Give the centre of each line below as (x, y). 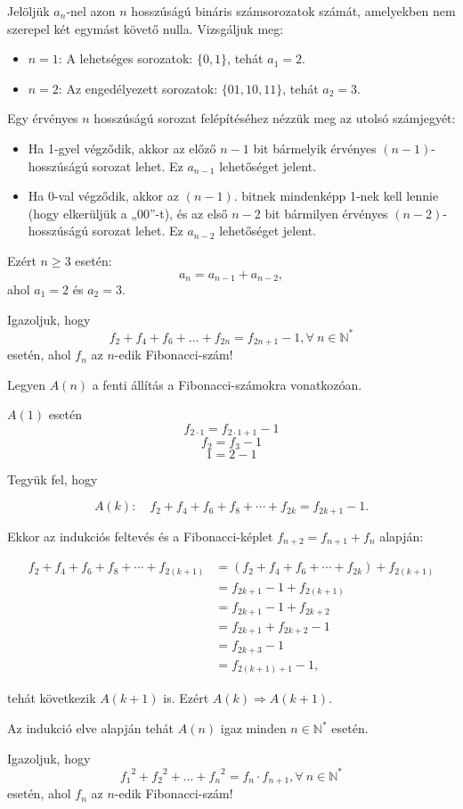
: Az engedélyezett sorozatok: (138, 88)
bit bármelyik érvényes (315, 148)
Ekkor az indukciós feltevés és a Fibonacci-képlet (140, 536)
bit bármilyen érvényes (326, 213)
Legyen (26, 384)
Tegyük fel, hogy (53, 479)
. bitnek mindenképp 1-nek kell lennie (336, 196)
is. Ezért (186, 698)
